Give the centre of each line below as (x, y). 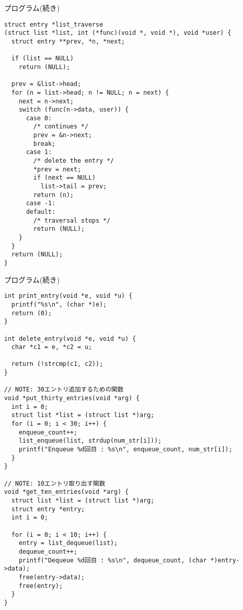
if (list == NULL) (43, 59)
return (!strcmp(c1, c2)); (57, 364)
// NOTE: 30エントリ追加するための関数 (64, 390)
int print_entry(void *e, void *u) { (68, 296)
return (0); (32, 313)
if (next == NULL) (64, 178)
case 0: (39, 118)
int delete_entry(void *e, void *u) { (70, 339)
